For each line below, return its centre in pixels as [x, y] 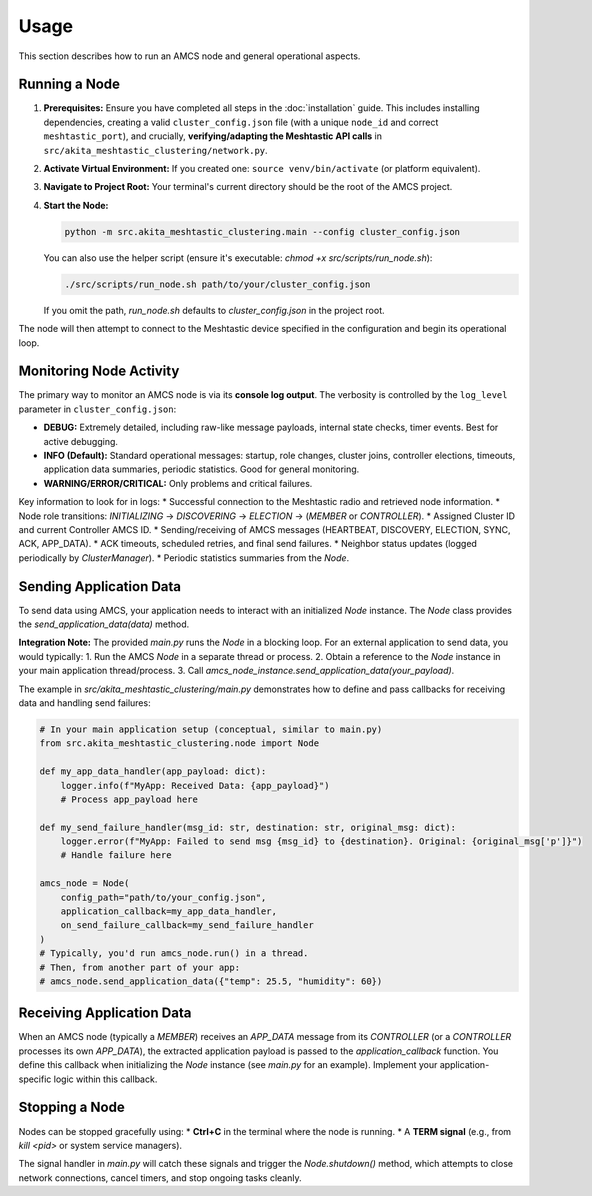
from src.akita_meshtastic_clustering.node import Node [179, 743]
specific [35, 1079]
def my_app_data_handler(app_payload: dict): [153, 771]
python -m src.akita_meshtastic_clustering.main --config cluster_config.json [262, 231]
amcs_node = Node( [84, 883]
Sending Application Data [100, 586]
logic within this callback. [105, 1079]
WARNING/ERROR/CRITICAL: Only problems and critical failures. [178, 483]
